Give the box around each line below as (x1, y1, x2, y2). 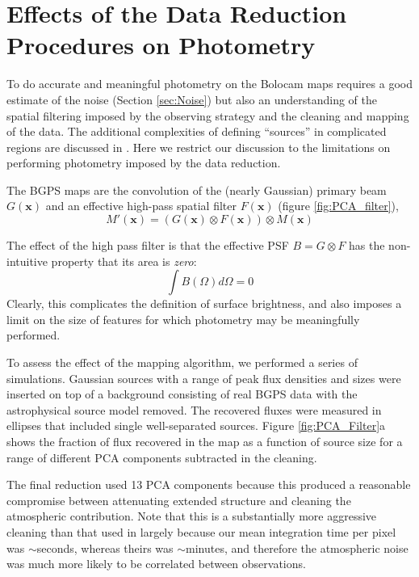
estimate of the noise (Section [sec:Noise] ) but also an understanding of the (6, 91, 378, 107)
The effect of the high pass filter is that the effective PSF (6, 237, 289, 254)
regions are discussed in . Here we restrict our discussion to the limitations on (6, 138, 391, 155)
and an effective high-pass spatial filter (45, 197, 237, 214)
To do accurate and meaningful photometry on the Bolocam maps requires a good (6, 75, 413, 92)
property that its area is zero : (51, 252, 197, 269)
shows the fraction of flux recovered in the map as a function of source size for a (6, 433, 403, 449)
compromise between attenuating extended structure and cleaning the (6, 491, 351, 508)
